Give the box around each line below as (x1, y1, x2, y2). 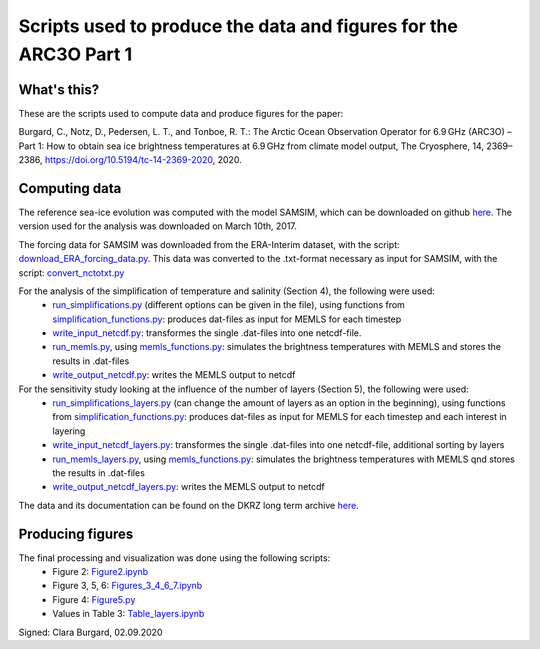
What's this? (18, 81, 100, 98)
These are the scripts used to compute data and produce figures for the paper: (18, 107, 344, 119)
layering (52, 425, 86, 437)
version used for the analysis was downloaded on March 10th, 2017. (18, 220, 297, 232)
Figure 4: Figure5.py (52, 593, 136, 605)
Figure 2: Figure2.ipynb (52, 566, 149, 578)
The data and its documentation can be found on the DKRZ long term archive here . (18, 499, 359, 511)
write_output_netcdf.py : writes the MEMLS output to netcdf (52, 369, 296, 381)
